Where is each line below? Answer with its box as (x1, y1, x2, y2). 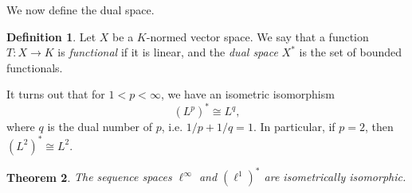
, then (365, 118, 394, 135)
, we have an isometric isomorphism (160, 86, 335, 102)
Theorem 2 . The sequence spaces (6, 168, 172, 185)
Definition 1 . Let (6, 28, 96, 44)
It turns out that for (6, 86, 105, 102)
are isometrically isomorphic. (264, 168, 406, 185)
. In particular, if (253, 118, 335, 135)
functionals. (6, 59, 63, 75)
